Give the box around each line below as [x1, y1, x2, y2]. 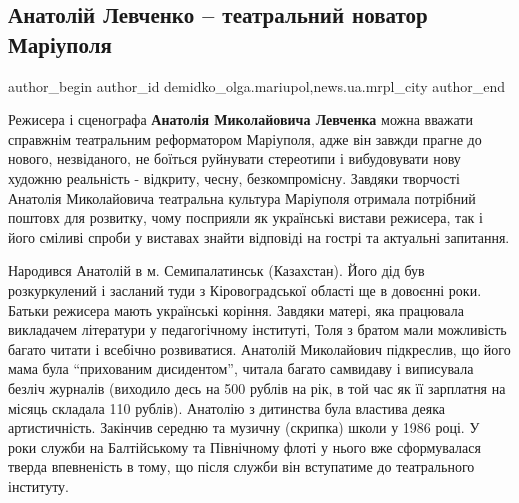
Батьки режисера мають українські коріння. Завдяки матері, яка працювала [8, 299, 464, 320]
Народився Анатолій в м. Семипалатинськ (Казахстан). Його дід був [8, 260, 425, 281]
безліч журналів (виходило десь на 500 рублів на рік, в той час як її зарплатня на [8, 377, 506, 398]
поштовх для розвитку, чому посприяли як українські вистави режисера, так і [8, 207, 483, 228]
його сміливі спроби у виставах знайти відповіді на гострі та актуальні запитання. [8, 226, 510, 247]
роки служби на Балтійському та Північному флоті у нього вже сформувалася [8, 436, 481, 457]
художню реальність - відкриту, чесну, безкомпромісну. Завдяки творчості [8, 167, 460, 188]
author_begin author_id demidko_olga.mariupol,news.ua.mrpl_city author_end [8, 75, 505, 96]
